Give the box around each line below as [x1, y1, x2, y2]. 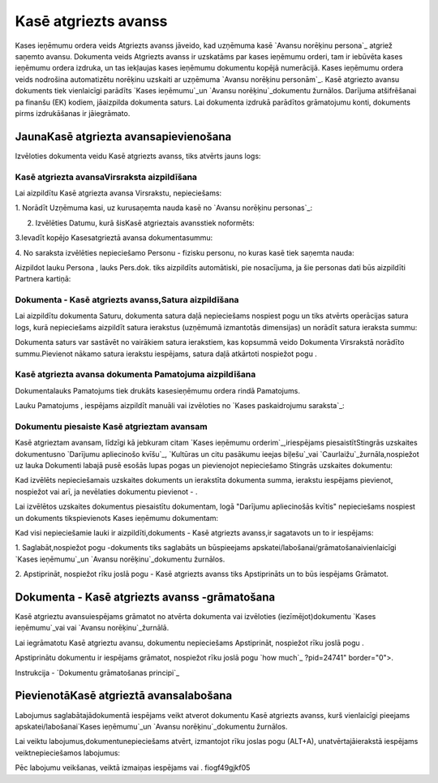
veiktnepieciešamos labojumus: [15, 747, 121, 758]
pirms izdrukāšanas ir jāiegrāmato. [15, 108, 131, 118]
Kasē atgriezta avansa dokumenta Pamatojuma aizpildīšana [15, 369, 256, 381]
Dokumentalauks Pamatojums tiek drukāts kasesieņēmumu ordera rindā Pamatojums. [15, 385, 300, 395]
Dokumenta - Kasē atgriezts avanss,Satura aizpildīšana [15, 295, 239, 306]
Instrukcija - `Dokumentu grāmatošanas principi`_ [15, 668, 180, 678]
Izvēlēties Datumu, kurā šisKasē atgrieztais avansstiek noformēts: [35, 217, 255, 227]
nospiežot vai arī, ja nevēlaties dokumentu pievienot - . [15, 487, 198, 497]
